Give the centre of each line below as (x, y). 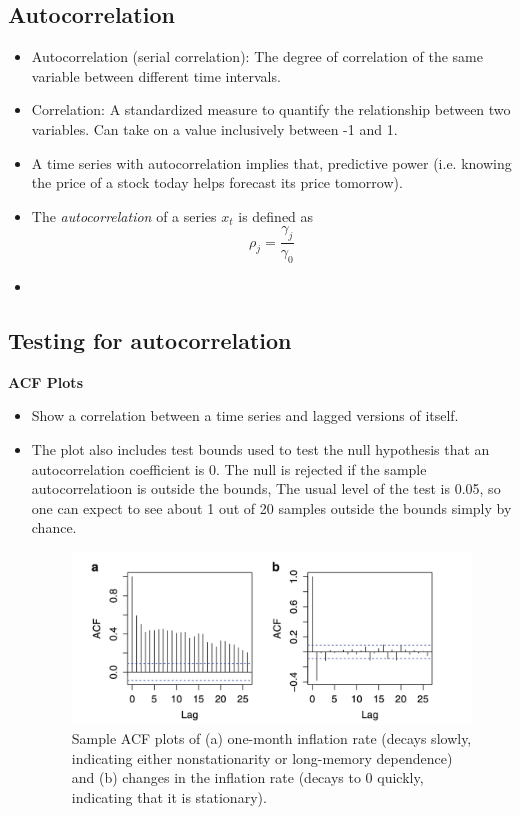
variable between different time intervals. (156, 75)
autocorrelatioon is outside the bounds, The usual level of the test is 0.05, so (266, 488)
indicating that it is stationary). (169, 797)
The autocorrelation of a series (124, 215)
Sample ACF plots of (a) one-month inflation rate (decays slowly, (271, 738)
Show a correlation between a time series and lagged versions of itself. (245, 415)
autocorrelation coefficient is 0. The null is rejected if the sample (229, 468)
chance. (54, 527)
